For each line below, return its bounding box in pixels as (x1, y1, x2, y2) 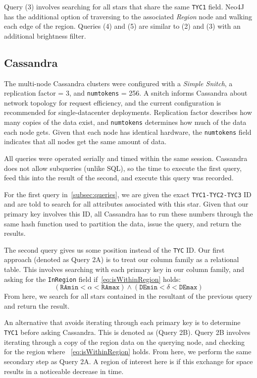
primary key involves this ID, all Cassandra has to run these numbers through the (4, 209, 253, 219)
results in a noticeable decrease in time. (4, 366, 124, 376)
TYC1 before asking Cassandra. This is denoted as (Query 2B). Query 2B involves (4, 327, 251, 337)
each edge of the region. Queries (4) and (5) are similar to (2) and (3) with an (4, 21, 241, 31)
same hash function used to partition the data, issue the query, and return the (4, 218, 241, 228)
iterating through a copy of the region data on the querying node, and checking (4, 336, 245, 347)
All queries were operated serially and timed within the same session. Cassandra (4, 153, 248, 163)
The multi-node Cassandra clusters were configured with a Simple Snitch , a (4, 78, 233, 88)
